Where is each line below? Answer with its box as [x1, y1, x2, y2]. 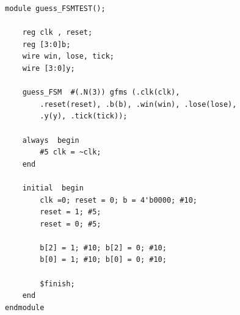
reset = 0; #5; [40, 219, 101, 228]
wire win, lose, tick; [22, 52, 114, 61]
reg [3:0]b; [22, 40, 71, 49]
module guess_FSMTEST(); [5, 4, 106, 13]
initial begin [22, 183, 84, 192]
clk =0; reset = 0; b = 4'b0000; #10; [40, 195, 197, 205]
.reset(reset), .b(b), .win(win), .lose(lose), [40, 100, 237, 109]
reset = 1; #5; [40, 208, 101, 217]
